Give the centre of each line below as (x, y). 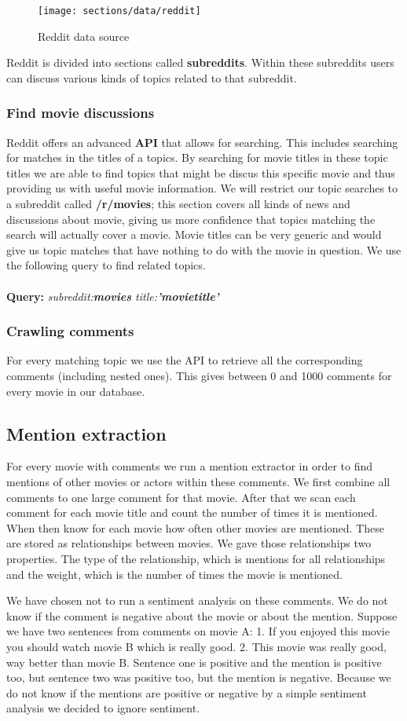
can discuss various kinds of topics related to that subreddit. (152, 77)
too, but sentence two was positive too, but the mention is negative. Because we (199, 677)
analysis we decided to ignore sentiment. (103, 708)
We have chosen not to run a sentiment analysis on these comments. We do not (197, 600)
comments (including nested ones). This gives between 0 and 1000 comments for (199, 375)
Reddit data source (84, 36)
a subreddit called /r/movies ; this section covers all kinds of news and (178, 204)
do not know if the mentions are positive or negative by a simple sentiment (187, 692)
